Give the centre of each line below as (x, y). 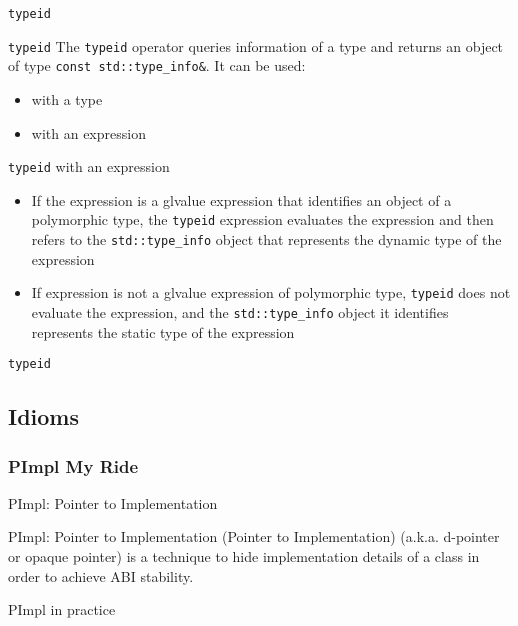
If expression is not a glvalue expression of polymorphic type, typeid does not (271, 292)
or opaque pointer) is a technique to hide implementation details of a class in (244, 556)
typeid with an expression (89, 166)
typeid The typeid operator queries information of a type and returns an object (256, 45)
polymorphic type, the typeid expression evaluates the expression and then (262, 219)
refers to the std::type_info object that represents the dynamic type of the (266, 239)
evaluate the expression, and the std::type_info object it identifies (240, 311)
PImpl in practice (62, 609)
